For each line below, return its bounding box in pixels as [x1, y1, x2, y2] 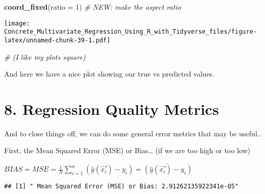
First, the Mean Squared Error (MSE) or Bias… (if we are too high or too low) [4, 145, 251, 156]
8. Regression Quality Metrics [4, 98, 219, 119]
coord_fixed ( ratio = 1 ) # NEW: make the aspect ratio [4, 2, 181, 12]
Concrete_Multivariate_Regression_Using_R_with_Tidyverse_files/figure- [4, 28, 257, 36]
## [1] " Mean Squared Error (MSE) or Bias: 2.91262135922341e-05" [4, 183, 239, 190]
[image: [4, 19, 30, 27]
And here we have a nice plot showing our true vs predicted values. [4, 68, 215, 79]
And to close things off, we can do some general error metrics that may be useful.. [4, 128, 261, 138]
